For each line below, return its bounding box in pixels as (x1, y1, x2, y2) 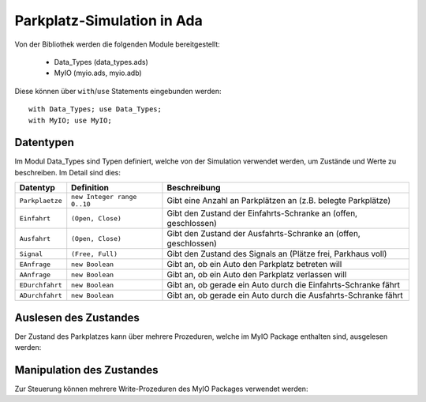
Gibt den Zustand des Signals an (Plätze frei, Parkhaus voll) (166, 249, 387, 260)
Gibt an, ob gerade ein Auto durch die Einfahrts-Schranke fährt (166, 280, 400, 291)
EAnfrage (19, 260, 51, 269)
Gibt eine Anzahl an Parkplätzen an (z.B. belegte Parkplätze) (166, 195, 391, 206)
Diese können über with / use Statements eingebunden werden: (14, 86, 222, 96)
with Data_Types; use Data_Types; (28, 105, 162, 114)
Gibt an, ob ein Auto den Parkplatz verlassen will (166, 269, 347, 280)
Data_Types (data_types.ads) (54, 57, 149, 66)
